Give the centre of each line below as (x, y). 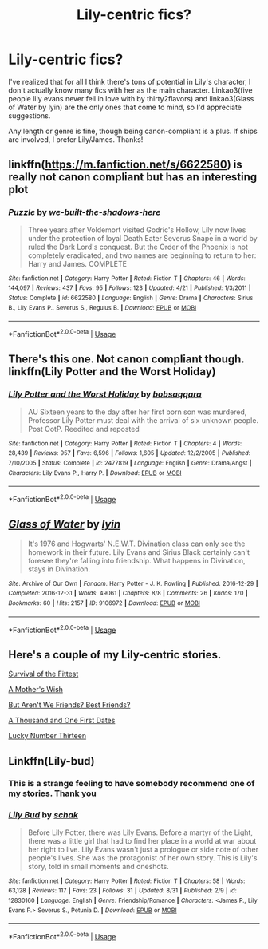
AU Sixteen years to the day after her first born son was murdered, (137, 412)
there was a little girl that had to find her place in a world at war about (142, 840)
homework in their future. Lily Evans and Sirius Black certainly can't (138, 552)
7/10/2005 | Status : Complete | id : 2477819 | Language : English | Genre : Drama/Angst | (130, 463)
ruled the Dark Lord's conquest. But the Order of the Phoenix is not (138, 247)
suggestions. (30, 115)
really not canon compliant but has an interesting (133, 177)
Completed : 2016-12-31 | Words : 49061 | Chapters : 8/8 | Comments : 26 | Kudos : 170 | (128, 593)
